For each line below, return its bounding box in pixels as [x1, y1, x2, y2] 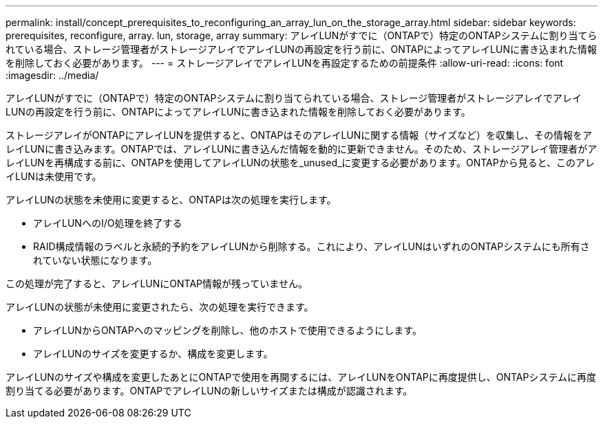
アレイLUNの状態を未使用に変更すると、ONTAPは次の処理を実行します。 [6, 194, 337, 205]
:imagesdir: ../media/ [6, 69, 99, 81]
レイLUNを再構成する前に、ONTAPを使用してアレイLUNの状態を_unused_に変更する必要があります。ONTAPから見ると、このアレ [6, 157, 595, 168]
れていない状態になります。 [33, 254, 158, 266]
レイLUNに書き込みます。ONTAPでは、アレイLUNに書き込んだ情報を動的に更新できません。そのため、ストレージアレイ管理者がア [6, 143, 597, 155]
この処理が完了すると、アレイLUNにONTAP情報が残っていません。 [6, 278, 308, 289]
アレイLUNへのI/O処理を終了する [33, 217, 182, 229]
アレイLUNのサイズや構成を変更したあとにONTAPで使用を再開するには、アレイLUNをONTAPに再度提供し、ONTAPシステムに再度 [6, 371, 597, 383]
